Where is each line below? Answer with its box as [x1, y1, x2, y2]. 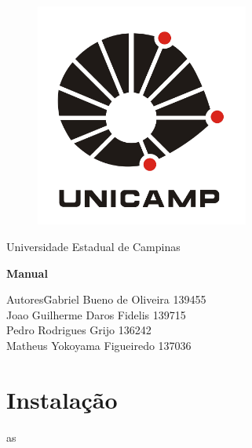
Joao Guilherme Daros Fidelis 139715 [6, 306, 186, 322]
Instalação [6, 383, 118, 415]
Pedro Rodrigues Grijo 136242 [6, 322, 152, 338]
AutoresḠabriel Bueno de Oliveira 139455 [6, 291, 206, 308]
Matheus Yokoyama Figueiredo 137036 [6, 337, 192, 353]
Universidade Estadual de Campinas [6, 239, 181, 255]
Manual [6, 264, 48, 281]
